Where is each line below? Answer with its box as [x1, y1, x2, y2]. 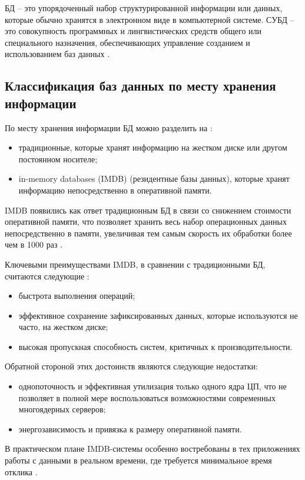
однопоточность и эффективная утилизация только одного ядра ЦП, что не [18, 380, 287, 392]
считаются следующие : [5, 269, 89, 282]
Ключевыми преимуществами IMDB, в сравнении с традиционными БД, [5, 258, 266, 270]
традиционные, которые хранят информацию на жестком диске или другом [18, 141, 287, 154]
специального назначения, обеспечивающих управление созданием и [5, 36, 250, 48]
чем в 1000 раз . [5, 238, 63, 251]
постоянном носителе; [18, 152, 98, 165]
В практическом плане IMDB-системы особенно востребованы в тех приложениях [5, 442, 300, 455]
